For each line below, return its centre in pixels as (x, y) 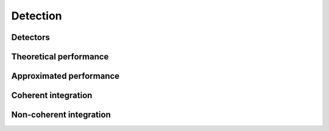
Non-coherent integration (61, 115)
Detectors (30, 37)
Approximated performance (65, 76)
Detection (37, 16)
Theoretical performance (60, 57)
